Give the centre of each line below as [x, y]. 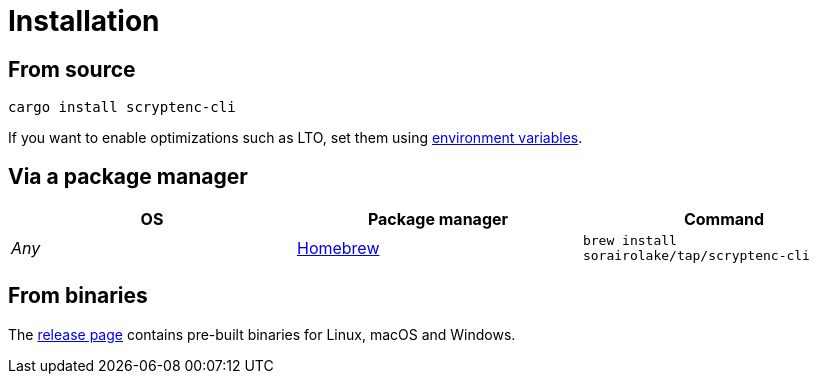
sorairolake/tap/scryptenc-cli [696, 256]
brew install [629, 241]
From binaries [78, 296]
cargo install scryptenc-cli [122, 107]
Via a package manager [128, 176]
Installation [84, 21]
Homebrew [338, 248]
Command [724, 219]
